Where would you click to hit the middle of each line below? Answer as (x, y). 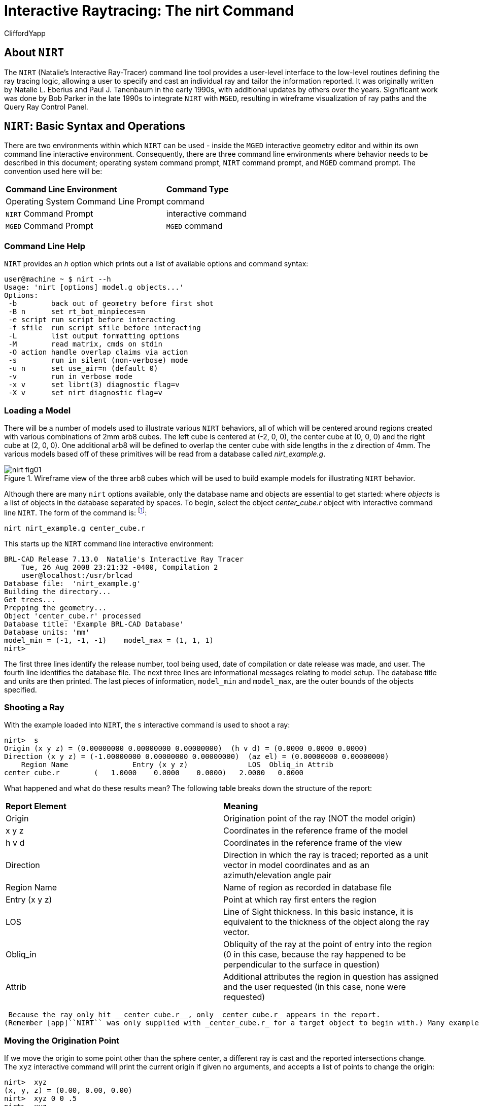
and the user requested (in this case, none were (315, 987)
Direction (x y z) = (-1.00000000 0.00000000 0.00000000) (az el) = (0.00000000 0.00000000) (197, 757)
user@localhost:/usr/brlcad (77, 575)
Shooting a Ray (34, 707)
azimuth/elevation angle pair (278, 875)
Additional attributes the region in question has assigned (331, 977)
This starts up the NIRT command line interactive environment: (109, 543)
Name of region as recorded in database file (307, 888)
